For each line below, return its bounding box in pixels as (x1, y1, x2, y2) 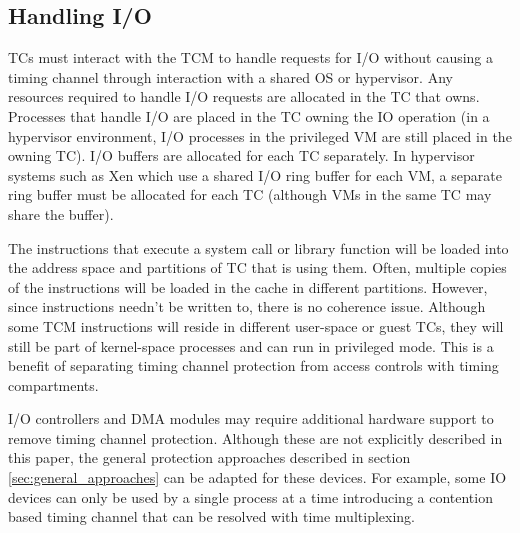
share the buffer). (8, 203, 114, 224)
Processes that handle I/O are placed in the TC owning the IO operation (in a (8, 105, 490, 126)
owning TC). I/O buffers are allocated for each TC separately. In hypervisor (8, 145, 475, 166)
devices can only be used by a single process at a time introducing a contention (8, 486, 493, 507)
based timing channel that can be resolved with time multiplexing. (8, 506, 415, 527)
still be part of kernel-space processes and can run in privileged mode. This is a (8, 335, 494, 356)
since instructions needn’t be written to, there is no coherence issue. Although (8, 296, 486, 317)
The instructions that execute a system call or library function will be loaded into (8, 237, 509, 258)
